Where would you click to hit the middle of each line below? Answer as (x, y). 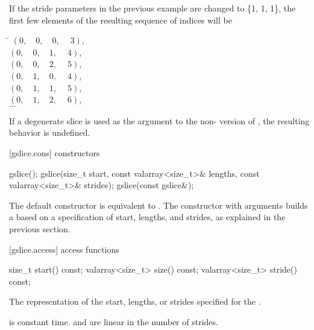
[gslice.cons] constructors (55, 152)
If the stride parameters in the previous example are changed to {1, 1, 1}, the (152, 8)
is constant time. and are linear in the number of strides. (114, 321)
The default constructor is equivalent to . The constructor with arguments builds (159, 205)
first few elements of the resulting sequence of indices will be (121, 20)
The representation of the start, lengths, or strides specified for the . (135, 301)
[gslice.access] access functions (64, 249)
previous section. (40, 228)
